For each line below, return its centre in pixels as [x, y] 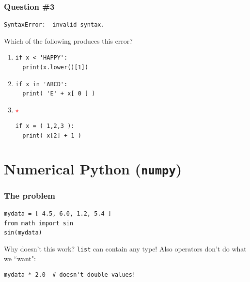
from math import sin [39, 223]
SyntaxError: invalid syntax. [54, 25]
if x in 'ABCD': [41, 84]
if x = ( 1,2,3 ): [45, 126]
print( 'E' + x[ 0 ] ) [59, 94]
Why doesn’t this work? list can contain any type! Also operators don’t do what [125, 249]
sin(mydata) [23, 233]
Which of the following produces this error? [68, 40]
